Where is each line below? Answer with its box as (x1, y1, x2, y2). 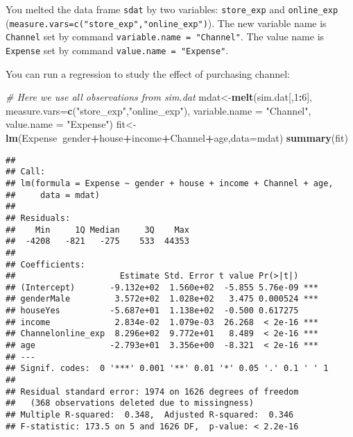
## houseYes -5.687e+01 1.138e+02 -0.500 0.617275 (6, 306, 299, 316)
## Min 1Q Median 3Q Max (6, 224, 189, 235)
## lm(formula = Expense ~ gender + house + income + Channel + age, (6, 178, 334, 188)
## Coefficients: (6, 259, 85, 270)
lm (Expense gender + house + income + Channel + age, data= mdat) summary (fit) (6, 131, 348, 145)
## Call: (6, 167, 46, 177)
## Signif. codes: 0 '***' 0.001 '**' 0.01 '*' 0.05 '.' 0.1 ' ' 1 (6, 363, 329, 374)
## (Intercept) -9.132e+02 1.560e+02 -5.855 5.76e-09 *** (6, 282, 319, 292)
